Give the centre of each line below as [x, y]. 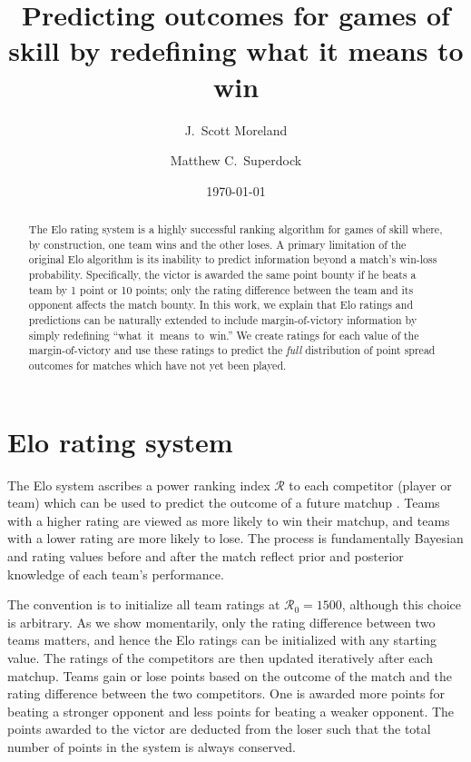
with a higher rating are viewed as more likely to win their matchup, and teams [229, 520]
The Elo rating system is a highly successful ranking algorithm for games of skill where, [235, 229]
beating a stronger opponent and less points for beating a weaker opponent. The [231, 711]
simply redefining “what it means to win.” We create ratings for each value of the [224, 335]
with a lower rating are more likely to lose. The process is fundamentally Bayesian [235, 538]
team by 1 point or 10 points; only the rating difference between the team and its [221, 289]
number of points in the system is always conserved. [152, 746]
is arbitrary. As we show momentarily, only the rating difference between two [221, 622]
